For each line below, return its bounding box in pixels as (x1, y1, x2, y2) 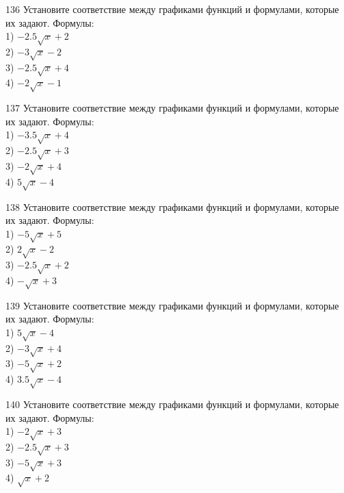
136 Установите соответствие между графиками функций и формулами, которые (5, 2, 339, 16)
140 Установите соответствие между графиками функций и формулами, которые (5, 397, 339, 411)
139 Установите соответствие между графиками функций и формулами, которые (5, 298, 339, 312)
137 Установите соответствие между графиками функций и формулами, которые (5, 101, 339, 115)
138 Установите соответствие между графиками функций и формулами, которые (5, 199, 339, 214)
